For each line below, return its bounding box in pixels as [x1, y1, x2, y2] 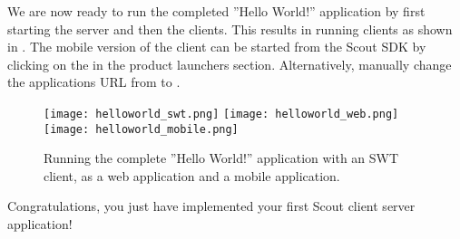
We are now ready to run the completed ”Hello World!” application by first [7, 2, 426, 20]
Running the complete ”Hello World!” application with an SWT [44, 148, 399, 167]
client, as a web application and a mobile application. [44, 166, 340, 185]
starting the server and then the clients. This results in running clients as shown [7, 19, 453, 38]
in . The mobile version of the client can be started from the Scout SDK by [7, 37, 426, 56]
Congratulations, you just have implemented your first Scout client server [7, 196, 416, 215]
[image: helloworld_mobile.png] [44, 122, 239, 136]
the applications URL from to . [7, 72, 181, 91]
